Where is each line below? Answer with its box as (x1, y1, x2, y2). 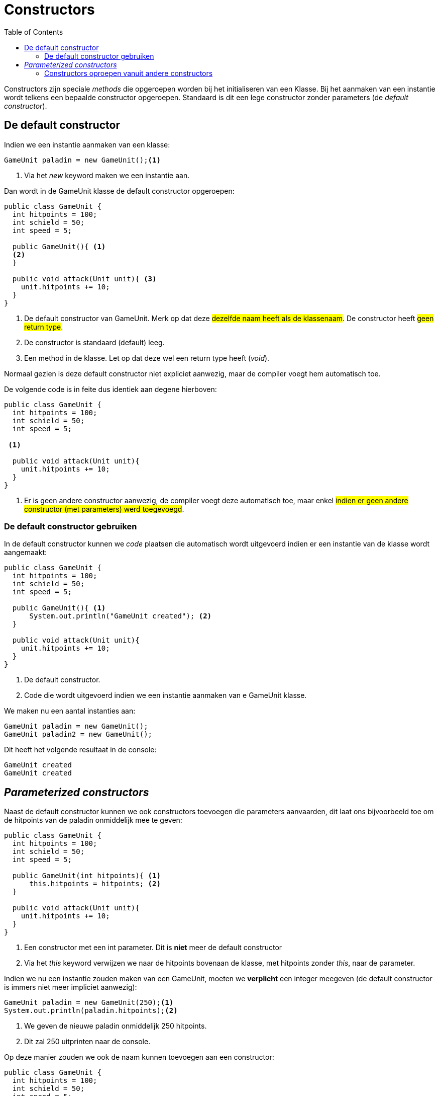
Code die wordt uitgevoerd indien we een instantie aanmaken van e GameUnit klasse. (24, 691, 307, 700)
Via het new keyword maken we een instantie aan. (24, 171, 190, 180)
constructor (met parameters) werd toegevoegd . (24, 504, 184, 513)
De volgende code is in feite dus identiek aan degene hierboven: (4, 384, 217, 394)
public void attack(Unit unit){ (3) (12, 274, 157, 283)
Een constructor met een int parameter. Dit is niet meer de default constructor (24, 943, 282, 952)
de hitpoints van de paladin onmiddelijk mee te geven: (4, 816, 182, 825)
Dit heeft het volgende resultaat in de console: (4, 745, 157, 754)
